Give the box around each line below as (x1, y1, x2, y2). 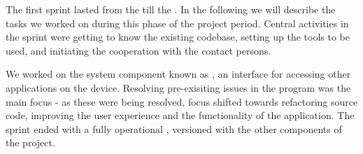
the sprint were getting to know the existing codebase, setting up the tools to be (6, 29, 350, 44)
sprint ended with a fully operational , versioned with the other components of (6, 121, 342, 136)
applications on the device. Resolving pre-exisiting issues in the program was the (6, 80, 351, 94)
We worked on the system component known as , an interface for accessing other (6, 66, 351, 81)
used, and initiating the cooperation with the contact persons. (6, 43, 271, 57)
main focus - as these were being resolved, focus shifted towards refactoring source (6, 94, 358, 108)
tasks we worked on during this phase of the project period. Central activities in (6, 15, 349, 30)
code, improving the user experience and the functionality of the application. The (6, 108, 355, 122)
